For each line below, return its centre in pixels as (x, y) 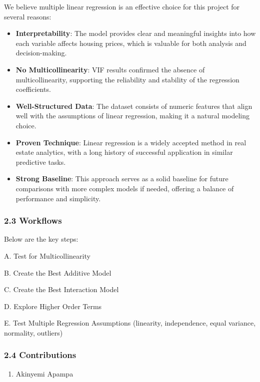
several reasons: (28, 16)
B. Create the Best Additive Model (58, 272)
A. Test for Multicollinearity (47, 255)
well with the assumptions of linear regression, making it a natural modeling (133, 116)
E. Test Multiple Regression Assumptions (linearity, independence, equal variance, (130, 323)
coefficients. (33, 89)
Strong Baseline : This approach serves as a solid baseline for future (122, 179)
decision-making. (41, 53)
